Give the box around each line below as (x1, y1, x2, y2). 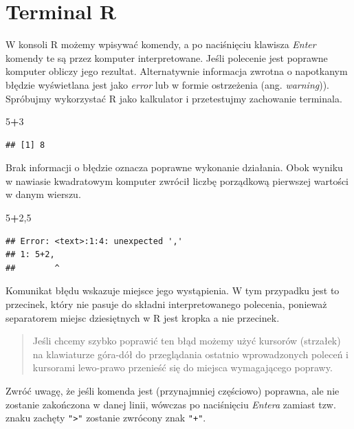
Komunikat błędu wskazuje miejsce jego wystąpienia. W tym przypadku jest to (5, 283, 340, 298)
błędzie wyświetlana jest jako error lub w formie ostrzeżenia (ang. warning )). (5, 77, 330, 91)
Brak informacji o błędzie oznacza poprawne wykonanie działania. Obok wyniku (5, 160, 343, 175)
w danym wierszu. (5, 187, 81, 201)
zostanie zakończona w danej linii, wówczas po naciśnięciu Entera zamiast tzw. (5, 397, 336, 411)
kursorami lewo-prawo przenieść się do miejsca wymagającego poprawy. (32, 360, 333, 375)
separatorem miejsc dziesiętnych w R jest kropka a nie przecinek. (5, 310, 280, 324)
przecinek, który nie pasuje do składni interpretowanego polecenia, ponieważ (5, 297, 327, 311)
